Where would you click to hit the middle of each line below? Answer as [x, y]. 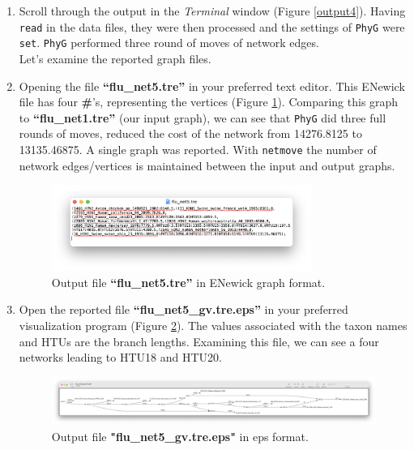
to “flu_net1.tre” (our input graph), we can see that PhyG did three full [203, 117]
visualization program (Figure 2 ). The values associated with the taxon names [213, 325]
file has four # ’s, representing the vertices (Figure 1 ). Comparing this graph [209, 102]
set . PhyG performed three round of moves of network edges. [169, 43]
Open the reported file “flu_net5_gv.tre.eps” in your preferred [184, 309]
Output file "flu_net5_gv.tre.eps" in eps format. [180, 436]
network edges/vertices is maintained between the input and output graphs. [207, 165]
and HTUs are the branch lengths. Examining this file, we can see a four [199, 341]
